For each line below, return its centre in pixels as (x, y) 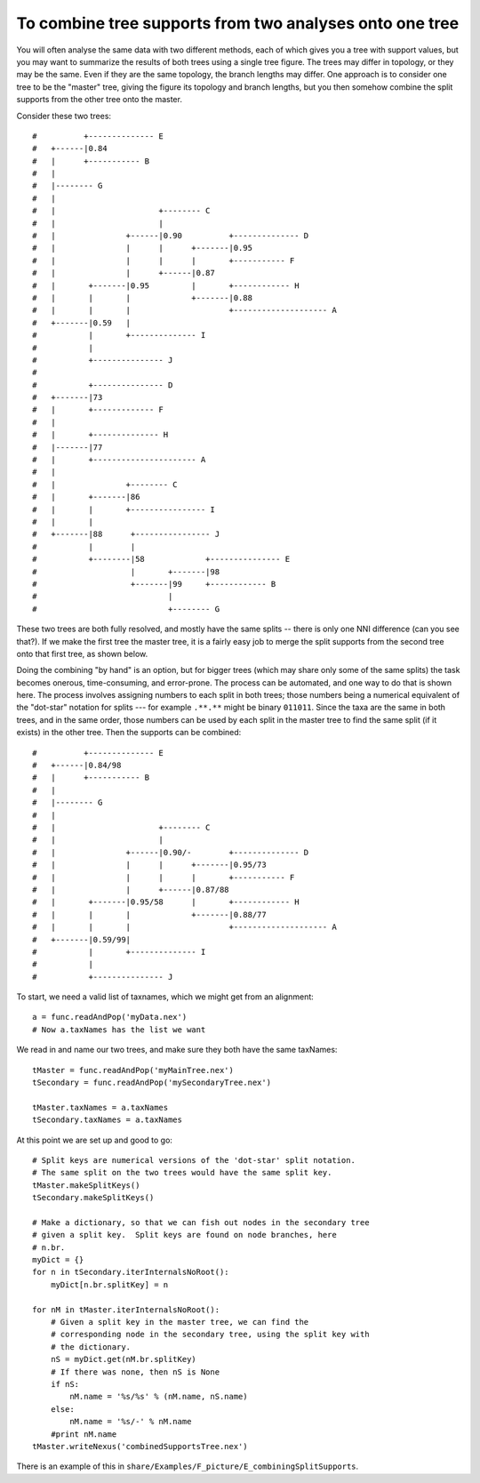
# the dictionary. (91, 1347)
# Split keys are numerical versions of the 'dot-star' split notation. (194, 1160)
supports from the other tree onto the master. (99, 100)
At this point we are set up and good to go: (95, 1140)
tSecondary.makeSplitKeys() (93, 1198)
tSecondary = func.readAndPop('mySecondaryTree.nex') (152, 1083)
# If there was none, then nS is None (135, 1372)
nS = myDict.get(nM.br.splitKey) (124, 1359)
